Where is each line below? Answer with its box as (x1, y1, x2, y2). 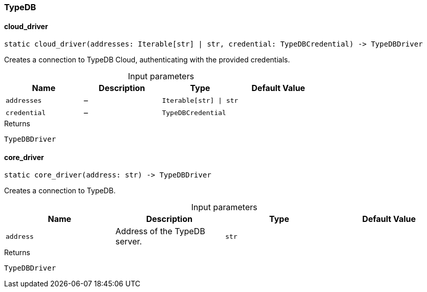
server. (115, 236, 142, 247)
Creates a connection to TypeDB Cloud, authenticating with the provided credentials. (4, 55, 290, 64)
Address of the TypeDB (115, 226, 205, 237)
